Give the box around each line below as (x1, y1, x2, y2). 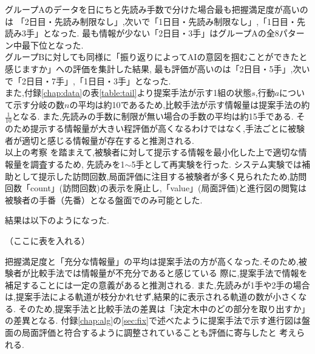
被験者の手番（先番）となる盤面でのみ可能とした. (5, 193, 203, 206)
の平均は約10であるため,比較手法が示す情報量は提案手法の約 (69, 98, 310, 111)
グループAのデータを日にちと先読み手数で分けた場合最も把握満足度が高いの (5, 3, 308, 15)
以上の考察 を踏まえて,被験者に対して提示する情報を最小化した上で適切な (5, 146, 299, 158)
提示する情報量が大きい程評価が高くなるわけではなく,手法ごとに (30, 122, 288, 135)
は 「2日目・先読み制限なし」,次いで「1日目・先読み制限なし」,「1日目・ (5, 15, 297, 27)
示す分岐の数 (13, 98, 64, 111)
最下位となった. (21, 38, 84, 51)
